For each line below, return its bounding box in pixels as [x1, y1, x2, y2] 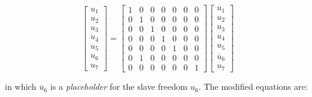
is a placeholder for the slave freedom [50, 80, 188, 93]
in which [5, 80, 36, 93]
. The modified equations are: [198, 80, 308, 93]
